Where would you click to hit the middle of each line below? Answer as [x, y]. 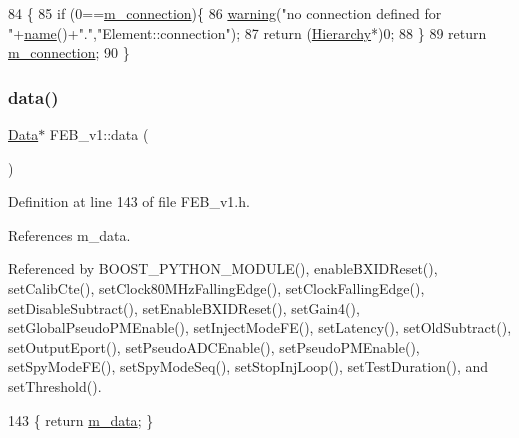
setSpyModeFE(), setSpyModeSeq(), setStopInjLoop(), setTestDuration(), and [248, 366]
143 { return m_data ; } [81, 419]
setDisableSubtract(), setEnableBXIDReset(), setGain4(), [184, 307]
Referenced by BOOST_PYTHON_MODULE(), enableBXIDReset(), [223, 268]
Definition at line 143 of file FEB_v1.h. [129, 201]
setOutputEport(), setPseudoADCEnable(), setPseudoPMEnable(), [214, 346]
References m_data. [69, 234]
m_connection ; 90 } [69, 52]
